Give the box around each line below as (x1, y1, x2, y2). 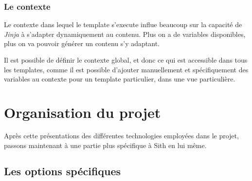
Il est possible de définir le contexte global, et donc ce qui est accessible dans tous (4, 55, 248, 65)
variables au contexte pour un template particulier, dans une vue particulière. (4, 74, 235, 84)
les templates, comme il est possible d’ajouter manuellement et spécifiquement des (4, 64, 249, 74)
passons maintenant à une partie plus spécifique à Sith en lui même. (4, 140, 207, 150)
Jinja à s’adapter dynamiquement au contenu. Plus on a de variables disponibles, (4, 29, 246, 39)
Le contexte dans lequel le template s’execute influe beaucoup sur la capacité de (4, 19, 242, 30)
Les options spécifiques (4, 164, 121, 179)
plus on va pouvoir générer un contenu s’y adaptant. (4, 38, 160, 49)
